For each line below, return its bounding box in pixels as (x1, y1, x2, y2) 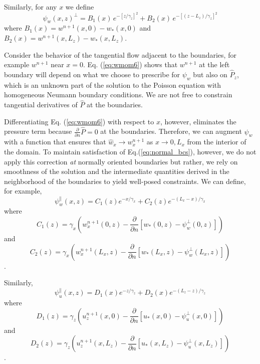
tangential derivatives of (4, 99, 78, 110)
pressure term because (4, 126, 72, 136)
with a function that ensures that (4, 136, 106, 147)
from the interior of (187, 136, 246, 147)
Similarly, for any (4, 2, 57, 12)
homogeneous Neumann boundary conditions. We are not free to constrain (4, 89, 232, 100)
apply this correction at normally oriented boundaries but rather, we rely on (4, 156, 238, 166)
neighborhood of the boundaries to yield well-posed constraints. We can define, (4, 175, 246, 186)
